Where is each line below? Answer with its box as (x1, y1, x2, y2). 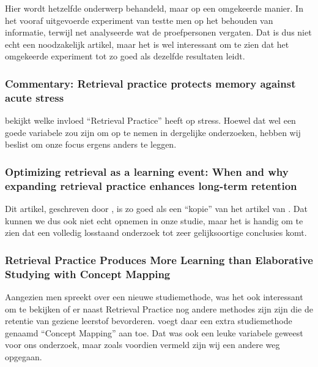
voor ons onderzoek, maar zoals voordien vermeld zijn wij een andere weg (5, 338, 280, 351)
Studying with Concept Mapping (5, 266, 171, 281)
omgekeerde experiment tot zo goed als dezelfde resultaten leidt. (5, 50, 245, 62)
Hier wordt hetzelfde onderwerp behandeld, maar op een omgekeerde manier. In (5, 2, 303, 14)
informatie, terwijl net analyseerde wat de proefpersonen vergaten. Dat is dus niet (5, 26, 312, 39)
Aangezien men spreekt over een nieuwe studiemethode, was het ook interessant (5, 290, 303, 303)
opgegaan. (5, 350, 42, 363)
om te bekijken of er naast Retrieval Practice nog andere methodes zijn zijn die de (5, 302, 313, 315)
